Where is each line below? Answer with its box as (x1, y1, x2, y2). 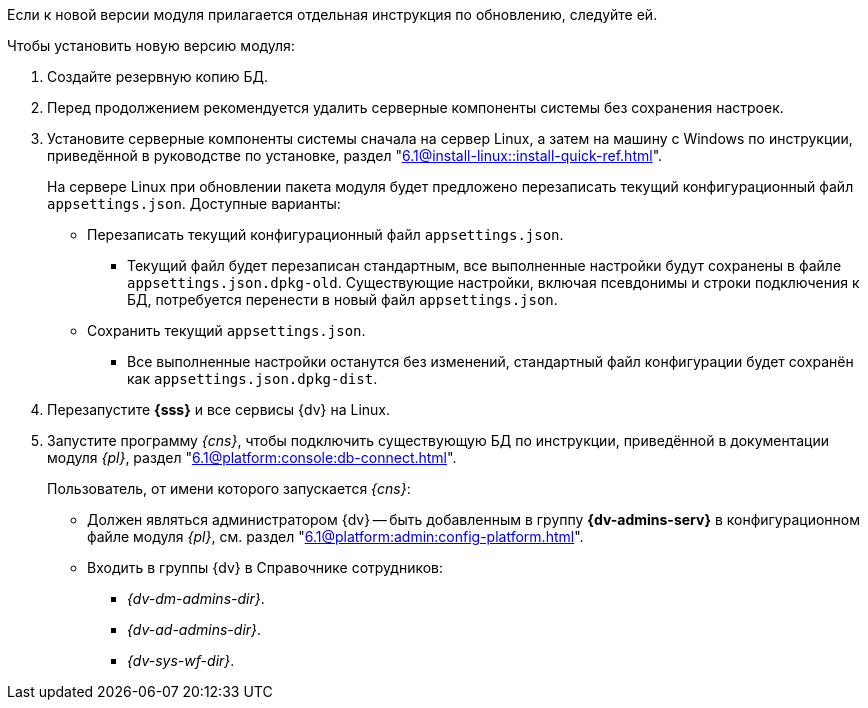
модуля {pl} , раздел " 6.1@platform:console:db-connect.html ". (47, 449, 457, 466)
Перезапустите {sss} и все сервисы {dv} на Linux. (47, 401, 391, 418)
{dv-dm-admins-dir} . (127, 590, 265, 607)
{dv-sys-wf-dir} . (127, 652, 235, 669)
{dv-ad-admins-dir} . (127, 621, 262, 638)
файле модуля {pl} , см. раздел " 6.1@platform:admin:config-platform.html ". (87, 528, 584, 545)
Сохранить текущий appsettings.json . (87, 322, 366, 339)
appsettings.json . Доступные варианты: (47, 195, 341, 212)
